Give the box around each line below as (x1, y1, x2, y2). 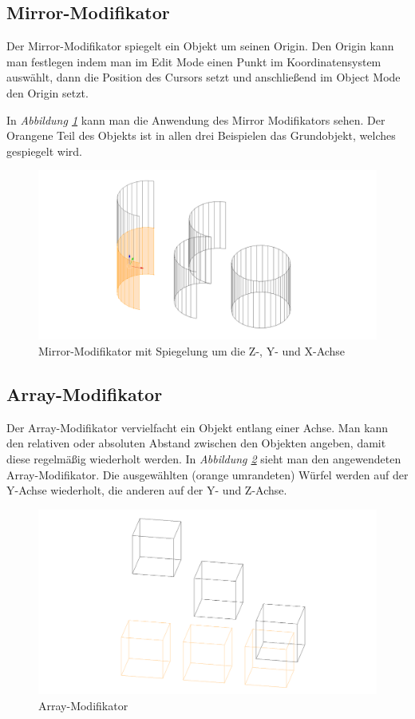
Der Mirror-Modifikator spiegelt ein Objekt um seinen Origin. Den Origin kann (6, 38, 394, 54)
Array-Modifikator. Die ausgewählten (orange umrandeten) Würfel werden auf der (6, 466, 409, 483)
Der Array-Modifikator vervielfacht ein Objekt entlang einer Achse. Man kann (6, 419, 389, 435)
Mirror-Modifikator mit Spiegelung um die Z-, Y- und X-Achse (38, 342, 346, 359)
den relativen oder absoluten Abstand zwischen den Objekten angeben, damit (6, 435, 386, 451)
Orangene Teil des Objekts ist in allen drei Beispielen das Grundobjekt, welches (6, 127, 396, 144)
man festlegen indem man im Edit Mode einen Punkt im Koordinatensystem (6, 53, 381, 70)
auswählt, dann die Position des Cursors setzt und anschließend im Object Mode (6, 69, 401, 85)
